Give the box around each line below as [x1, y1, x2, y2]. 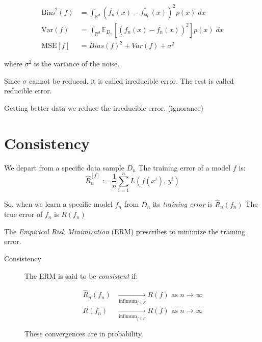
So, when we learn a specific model [4, 199, 113, 209]
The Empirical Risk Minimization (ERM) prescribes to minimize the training [4, 226, 246, 236]
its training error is [152, 199, 213, 209]
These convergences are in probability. [24, 328, 143, 338]
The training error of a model [138, 162, 231, 173]
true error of [4, 209, 43, 219]
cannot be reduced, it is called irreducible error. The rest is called [29, 75, 234, 86]
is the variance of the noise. [34, 58, 120, 69]
